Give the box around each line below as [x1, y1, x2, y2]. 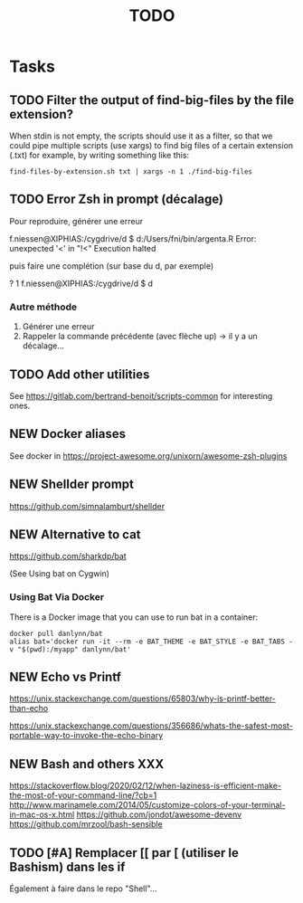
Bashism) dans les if [9, 859, 126, 874]
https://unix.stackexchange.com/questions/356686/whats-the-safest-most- [9, 720, 294, 731]
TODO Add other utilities [9, 366, 150, 382]
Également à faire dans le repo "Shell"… [9, 883, 157, 894]
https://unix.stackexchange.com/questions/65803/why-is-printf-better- [9, 693, 276, 704]
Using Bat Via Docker [9, 591, 105, 604]
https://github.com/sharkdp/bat [9, 551, 127, 562]
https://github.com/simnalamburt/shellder [9, 500, 166, 511]
